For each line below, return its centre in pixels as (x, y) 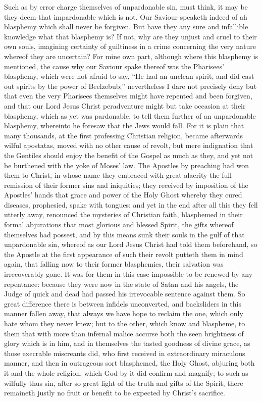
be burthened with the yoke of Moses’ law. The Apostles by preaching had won (126, 165)
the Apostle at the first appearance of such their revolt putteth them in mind (124, 254)
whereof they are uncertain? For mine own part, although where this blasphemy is (131, 56)
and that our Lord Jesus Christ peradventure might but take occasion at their (125, 105)
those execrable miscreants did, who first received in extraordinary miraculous (125, 353)
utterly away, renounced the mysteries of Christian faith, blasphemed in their (123, 214)
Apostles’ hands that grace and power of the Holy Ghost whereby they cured (123, 195)
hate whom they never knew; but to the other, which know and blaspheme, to (125, 323)
